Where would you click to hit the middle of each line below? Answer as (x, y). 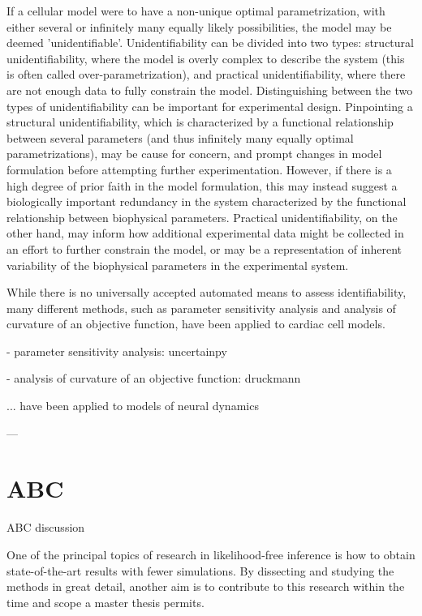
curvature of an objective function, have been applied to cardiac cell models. (196, 324)
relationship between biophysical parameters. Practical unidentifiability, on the (202, 217)
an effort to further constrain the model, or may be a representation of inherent (204, 248)
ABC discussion (46, 527)
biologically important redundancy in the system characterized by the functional (207, 201)
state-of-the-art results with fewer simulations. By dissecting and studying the (200, 570)
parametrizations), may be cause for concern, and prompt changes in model (194, 154)
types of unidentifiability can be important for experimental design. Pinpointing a (210, 106)
